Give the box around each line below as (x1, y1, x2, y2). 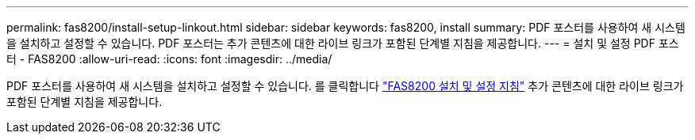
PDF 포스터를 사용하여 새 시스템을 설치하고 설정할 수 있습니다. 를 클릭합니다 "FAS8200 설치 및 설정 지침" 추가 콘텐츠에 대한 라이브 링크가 (6, 79, 684, 93)
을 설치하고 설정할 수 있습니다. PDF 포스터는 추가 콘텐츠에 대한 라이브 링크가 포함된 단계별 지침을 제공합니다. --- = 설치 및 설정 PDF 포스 (6, 36, 679, 50)
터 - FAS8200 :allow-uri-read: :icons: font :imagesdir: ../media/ (6, 52, 332, 66)
